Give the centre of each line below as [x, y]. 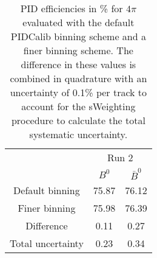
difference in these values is [78, 64]
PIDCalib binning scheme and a [78, 36]
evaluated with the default [78, 22]
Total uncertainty [47, 243]
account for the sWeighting [78, 106]
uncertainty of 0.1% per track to [78, 92]
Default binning [47, 190]
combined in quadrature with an [78, 78]
